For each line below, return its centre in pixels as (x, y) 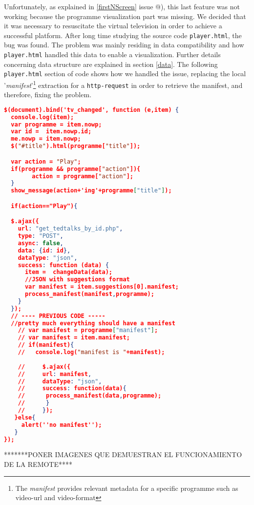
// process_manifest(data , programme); (90, 396)
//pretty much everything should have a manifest (93, 323)
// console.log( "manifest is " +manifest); (91, 352)
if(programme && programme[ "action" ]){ (76, 169)
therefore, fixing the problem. (48, 95)
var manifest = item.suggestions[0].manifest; (102, 287)
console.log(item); (42, 117)
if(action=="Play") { (44, 206)
